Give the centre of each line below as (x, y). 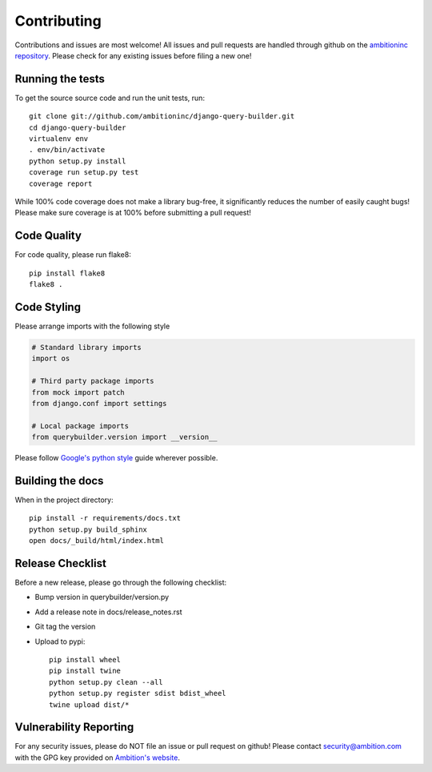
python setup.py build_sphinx (88, 529)
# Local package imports (80, 426)
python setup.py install (78, 161)
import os (51, 359)
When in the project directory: (64, 500)
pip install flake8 (67, 273)
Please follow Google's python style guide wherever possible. (116, 458)
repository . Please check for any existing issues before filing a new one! (133, 55)
